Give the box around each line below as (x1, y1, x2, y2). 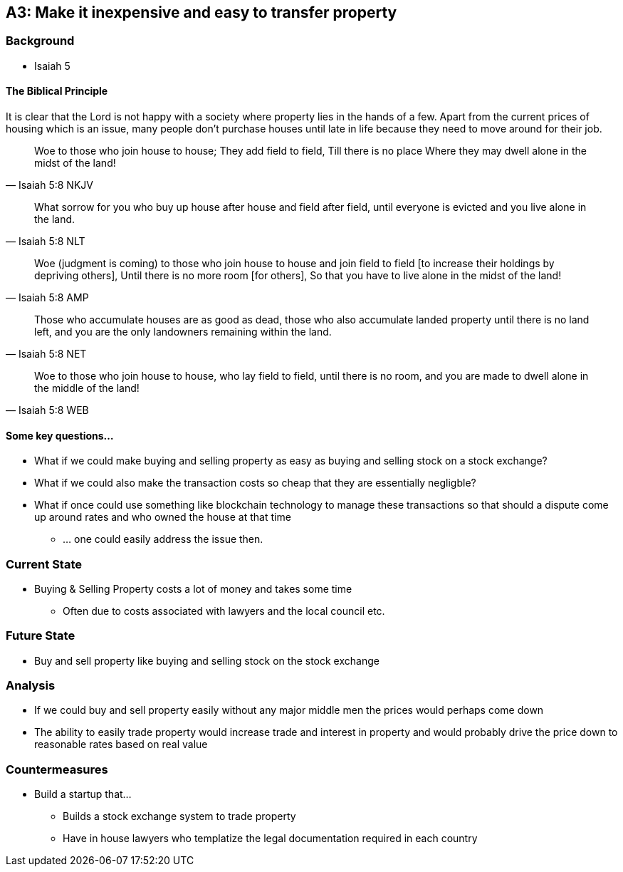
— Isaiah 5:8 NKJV (6, 179, 93, 192)
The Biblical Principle (6, 85, 108, 98)
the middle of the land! (34, 382, 140, 395)
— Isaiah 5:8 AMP (6, 291, 89, 304)
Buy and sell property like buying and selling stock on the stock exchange (34, 654, 379, 667)
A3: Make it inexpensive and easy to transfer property (6, 4, 397, 21)
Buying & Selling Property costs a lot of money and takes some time (34, 582, 352, 595)
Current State (6, 556, 82, 571)
